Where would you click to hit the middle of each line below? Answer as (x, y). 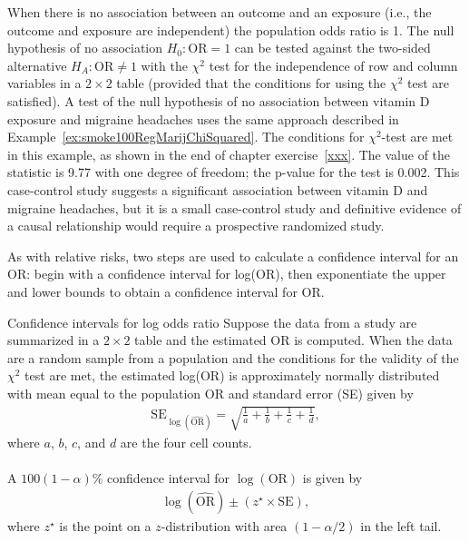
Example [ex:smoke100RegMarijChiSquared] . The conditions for (186, 137)
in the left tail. (401, 525)
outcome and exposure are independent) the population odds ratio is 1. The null (231, 30)
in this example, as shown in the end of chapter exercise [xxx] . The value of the (229, 154)
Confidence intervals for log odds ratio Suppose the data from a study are (212, 322)
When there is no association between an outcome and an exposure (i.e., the (220, 12)
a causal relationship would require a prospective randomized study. (196, 226)
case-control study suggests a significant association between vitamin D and (218, 189)
